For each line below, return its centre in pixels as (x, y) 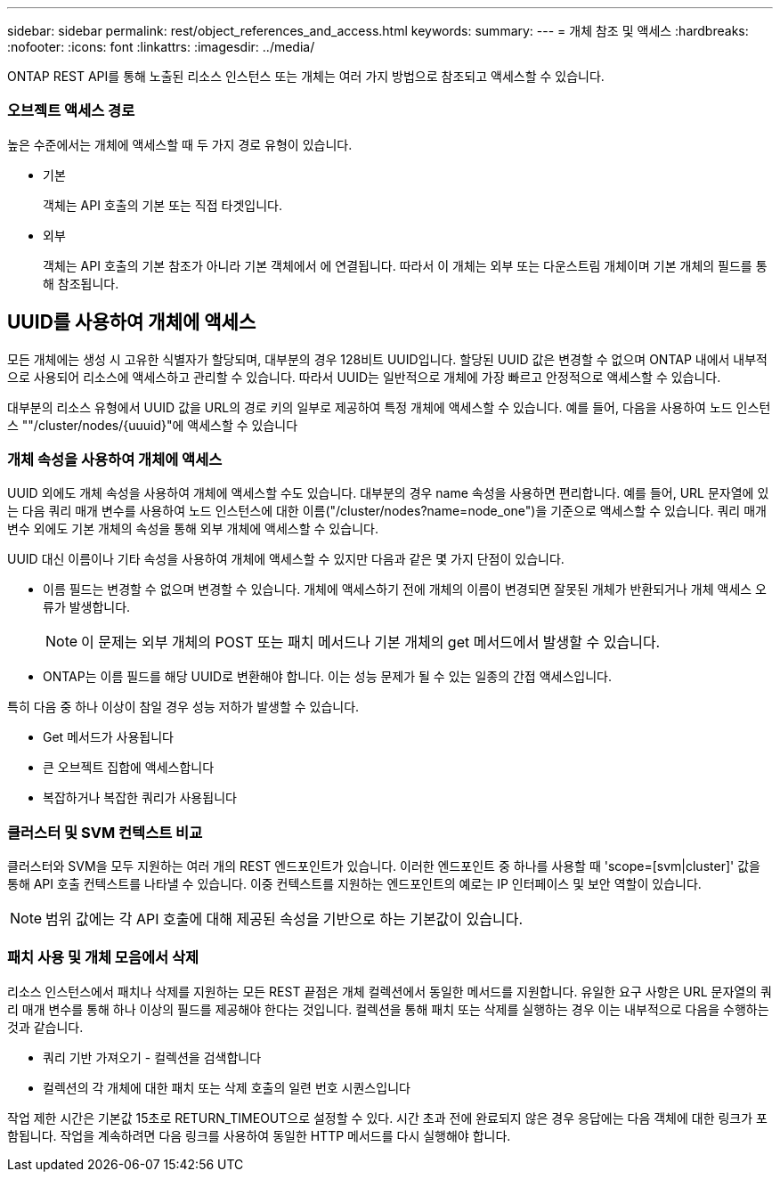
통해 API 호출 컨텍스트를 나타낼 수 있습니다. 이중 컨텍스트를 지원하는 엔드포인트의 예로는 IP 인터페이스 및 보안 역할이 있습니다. (354, 884)
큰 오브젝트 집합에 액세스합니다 (129, 768)
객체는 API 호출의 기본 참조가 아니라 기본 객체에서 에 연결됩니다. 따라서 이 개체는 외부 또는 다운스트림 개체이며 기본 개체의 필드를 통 (405, 265)
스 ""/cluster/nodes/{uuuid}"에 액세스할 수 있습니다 (153, 425)
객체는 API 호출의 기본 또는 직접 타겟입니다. (162, 205)
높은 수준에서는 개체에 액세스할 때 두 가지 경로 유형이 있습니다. (180, 144)
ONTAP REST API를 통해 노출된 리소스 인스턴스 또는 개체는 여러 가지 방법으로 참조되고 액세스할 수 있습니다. (306, 76)
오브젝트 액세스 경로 (71, 111)
